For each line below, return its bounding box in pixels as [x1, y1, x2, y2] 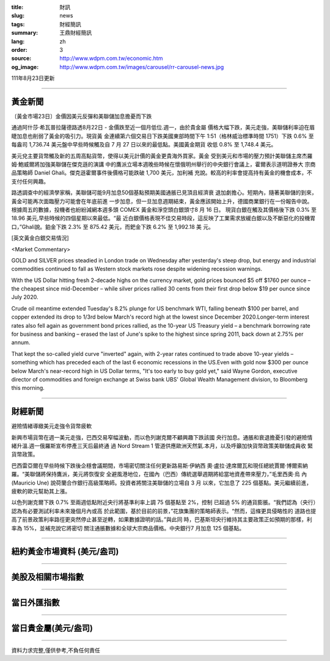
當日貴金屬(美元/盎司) [11, 623, 93, 634]
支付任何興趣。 [11, 178, 49, 185]
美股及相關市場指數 [11, 572, 84, 582]
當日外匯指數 [11, 598, 60, 608]
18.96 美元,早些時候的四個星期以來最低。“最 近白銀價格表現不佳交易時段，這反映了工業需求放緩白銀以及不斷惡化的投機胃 [11, 214, 316, 222]
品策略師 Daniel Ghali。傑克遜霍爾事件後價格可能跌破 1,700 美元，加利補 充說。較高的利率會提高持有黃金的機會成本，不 [11, 169, 313, 176]
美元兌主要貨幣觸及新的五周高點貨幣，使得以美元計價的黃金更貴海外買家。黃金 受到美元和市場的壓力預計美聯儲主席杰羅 [11, 152, 313, 159]
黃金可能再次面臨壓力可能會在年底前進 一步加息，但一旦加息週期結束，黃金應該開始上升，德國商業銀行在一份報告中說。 [11, 197, 313, 204]
